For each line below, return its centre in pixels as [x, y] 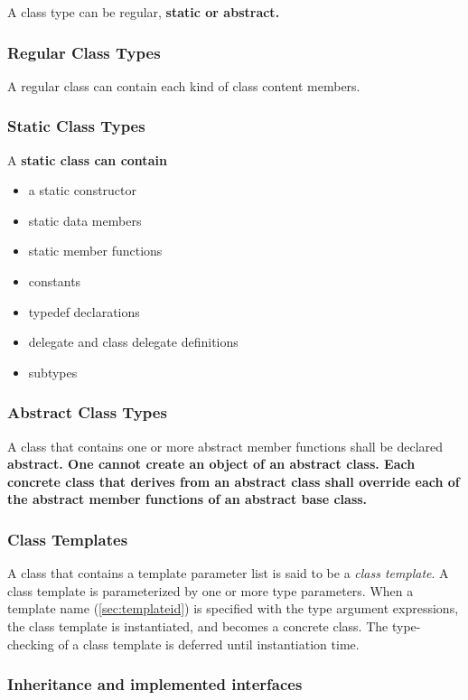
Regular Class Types [84, 52]
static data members [85, 220]
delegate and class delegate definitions [133, 342]
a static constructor [83, 190]
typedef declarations [84, 311]
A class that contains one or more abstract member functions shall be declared [225, 446]
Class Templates [68, 539]
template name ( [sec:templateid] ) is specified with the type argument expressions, [233, 608]
